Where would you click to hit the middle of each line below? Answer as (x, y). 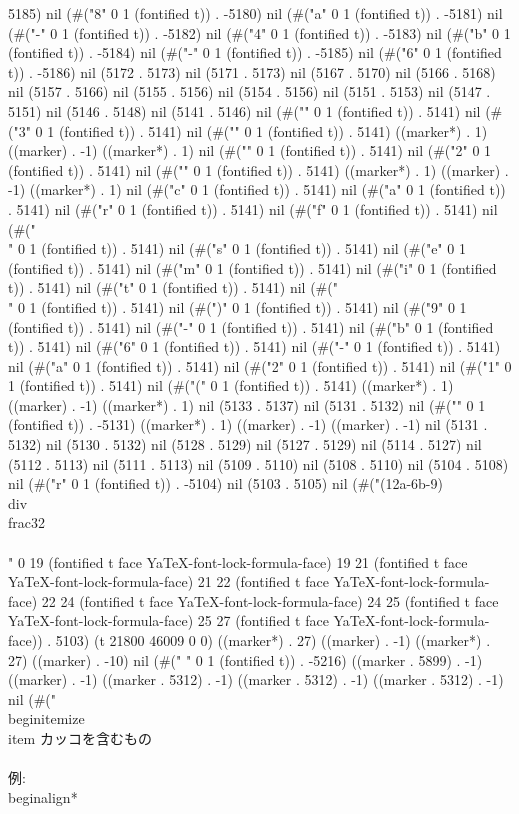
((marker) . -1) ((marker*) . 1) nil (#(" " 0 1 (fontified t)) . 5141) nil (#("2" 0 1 (250, 150)
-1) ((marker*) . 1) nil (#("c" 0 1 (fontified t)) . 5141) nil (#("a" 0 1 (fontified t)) (257, 189)
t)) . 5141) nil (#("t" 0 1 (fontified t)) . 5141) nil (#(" (173, 287)
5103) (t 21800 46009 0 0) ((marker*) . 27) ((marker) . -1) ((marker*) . (273, 640)
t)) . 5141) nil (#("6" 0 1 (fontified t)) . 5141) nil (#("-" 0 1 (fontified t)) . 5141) (254, 346)
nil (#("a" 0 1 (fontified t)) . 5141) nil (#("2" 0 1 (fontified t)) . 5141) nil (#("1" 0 (260, 365)
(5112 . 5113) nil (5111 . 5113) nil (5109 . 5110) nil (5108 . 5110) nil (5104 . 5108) (258, 463)
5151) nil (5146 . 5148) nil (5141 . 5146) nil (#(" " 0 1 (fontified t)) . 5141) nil (244, 110)
